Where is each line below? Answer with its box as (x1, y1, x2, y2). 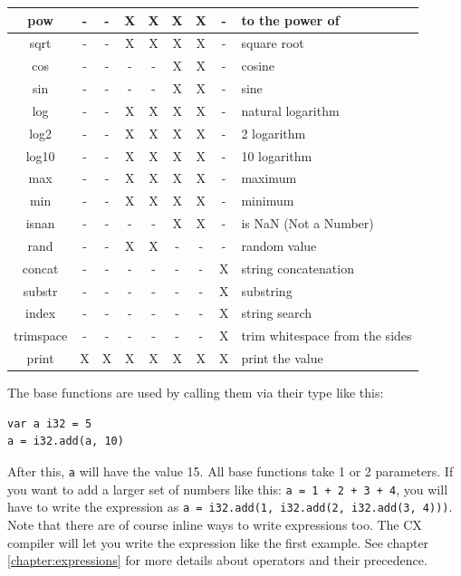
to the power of (241, 10, 340, 29)
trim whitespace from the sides (241, 326, 412, 345)
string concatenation (241, 258, 354, 277)
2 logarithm (241, 123, 306, 142)
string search (241, 303, 312, 322)
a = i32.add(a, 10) (7, 435, 124, 448)
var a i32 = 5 (7, 417, 92, 430)
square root (241, 34, 304, 53)
